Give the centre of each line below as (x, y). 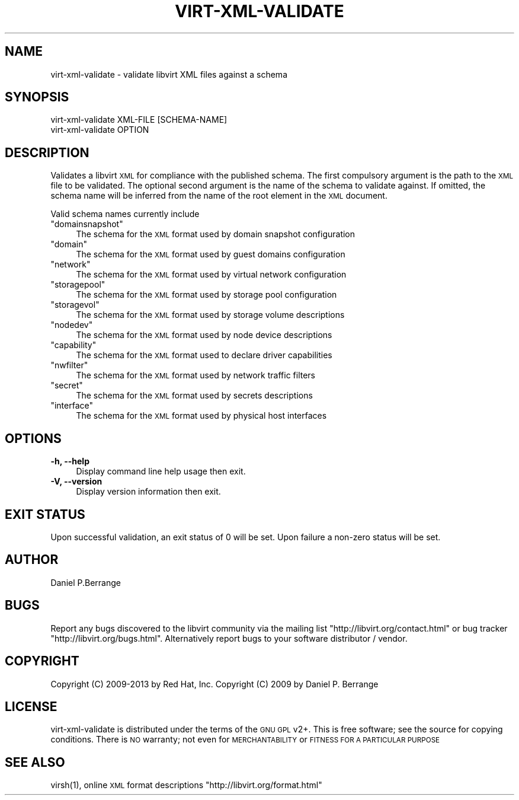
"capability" (73, 345)
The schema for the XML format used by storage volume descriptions (210, 315)
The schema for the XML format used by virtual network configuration (211, 275)
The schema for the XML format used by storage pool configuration (206, 295)
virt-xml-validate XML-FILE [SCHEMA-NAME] (139, 120)
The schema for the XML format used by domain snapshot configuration (216, 234)
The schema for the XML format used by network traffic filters (196, 375)
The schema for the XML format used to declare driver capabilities (204, 355)
